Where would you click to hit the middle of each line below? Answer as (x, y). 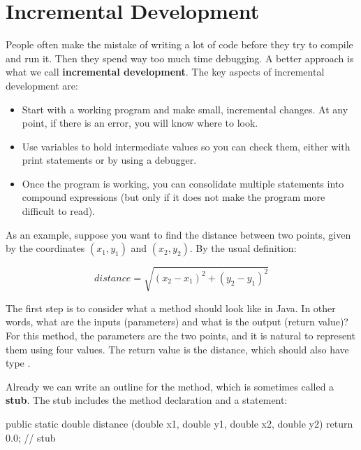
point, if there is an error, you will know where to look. (140, 123)
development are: (42, 85)
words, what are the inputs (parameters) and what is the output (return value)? (177, 322)
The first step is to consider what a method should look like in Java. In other (171, 308)
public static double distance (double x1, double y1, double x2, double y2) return (179, 423)
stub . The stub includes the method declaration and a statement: (147, 400)
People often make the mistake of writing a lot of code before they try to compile (179, 44)
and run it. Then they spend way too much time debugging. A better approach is (180, 58)
